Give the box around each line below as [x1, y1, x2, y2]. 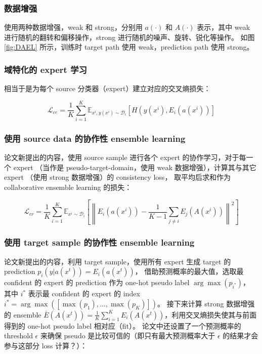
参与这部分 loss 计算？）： [4, 340, 88, 350]
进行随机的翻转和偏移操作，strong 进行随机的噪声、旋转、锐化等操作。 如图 [4, 31, 255, 42]
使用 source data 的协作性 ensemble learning [4, 132, 186, 144]
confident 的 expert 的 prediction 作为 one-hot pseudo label [4, 277, 190, 288]
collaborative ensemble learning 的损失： [4, 181, 132, 192]
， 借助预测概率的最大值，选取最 [135, 266, 244, 277]
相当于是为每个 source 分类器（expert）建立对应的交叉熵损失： [4, 83, 211, 94]
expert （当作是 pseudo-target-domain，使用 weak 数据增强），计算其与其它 [13, 162, 256, 172]
